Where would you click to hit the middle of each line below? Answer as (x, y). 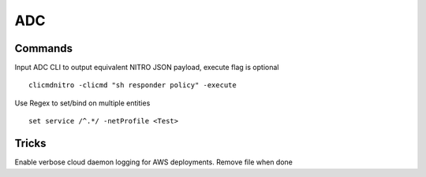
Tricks (30, 144)
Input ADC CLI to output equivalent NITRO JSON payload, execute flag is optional (147, 68)
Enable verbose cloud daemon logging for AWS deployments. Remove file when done (154, 162)
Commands (44, 48)
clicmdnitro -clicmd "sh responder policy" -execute (133, 85)
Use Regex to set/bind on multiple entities (82, 103)
